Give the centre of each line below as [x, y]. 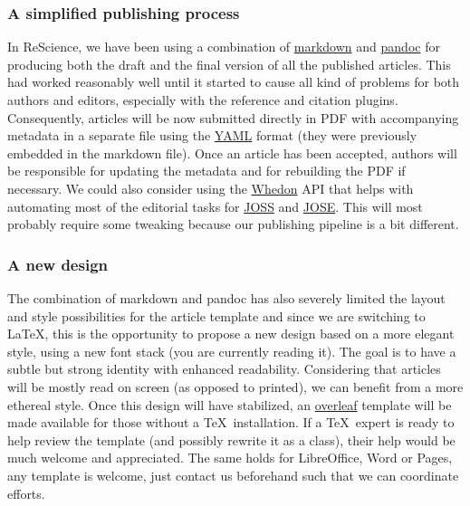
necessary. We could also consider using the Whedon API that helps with [211, 188]
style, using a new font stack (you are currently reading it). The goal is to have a [232, 351]
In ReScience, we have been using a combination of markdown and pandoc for [224, 47]
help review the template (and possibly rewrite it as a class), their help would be [231, 439]
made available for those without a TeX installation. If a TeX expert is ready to [231, 422]
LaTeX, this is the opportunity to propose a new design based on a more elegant [231, 334]
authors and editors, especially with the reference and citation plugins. [203, 100]
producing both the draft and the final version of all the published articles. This [229, 64]
